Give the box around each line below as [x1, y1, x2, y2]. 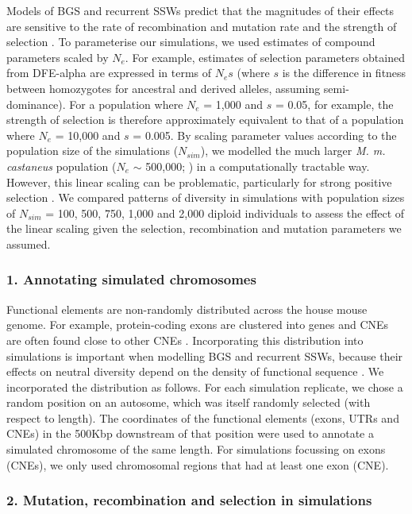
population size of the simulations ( [6, 142, 179, 159]
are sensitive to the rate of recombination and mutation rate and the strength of [6, 17, 397, 34]
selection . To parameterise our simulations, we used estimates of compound [6, 33, 375, 50]
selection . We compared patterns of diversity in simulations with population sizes [6, 189, 405, 206]
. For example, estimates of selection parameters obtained [125, 48, 405, 65]
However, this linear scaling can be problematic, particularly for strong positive [6, 173, 392, 190]
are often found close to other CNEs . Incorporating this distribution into [6, 331, 364, 348]
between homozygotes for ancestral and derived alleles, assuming [6, 79, 321, 96]
